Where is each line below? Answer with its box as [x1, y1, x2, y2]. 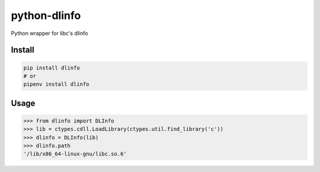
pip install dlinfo [23, 64, 80, 71]
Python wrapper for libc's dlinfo [11, 30, 88, 37]
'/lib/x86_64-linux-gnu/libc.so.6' [23, 151, 127, 157]
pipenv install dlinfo [23, 81, 89, 88]
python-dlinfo [11, 9, 81, 22]
